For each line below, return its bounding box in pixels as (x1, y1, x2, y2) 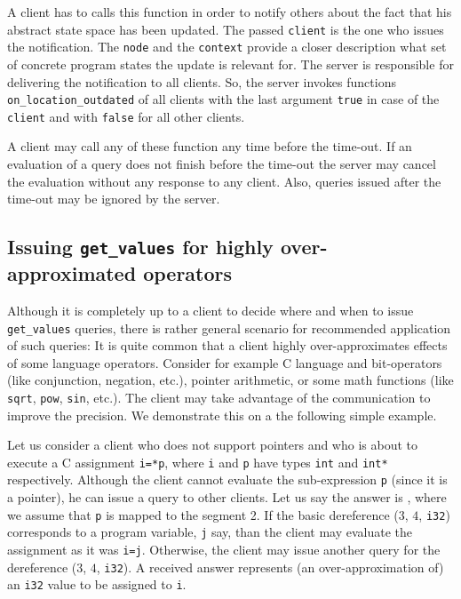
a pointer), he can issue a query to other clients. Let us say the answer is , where (7, 488, 447, 507)
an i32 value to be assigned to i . (7, 575, 187, 594)
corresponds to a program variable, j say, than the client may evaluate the (7, 523, 412, 541)
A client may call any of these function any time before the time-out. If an (7, 137, 412, 156)
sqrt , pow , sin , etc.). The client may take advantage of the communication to (7, 387, 431, 406)
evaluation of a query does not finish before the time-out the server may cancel (7, 155, 436, 172)
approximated (7, 260, 137, 287)
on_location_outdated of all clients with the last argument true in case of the (7, 90, 440, 108)
